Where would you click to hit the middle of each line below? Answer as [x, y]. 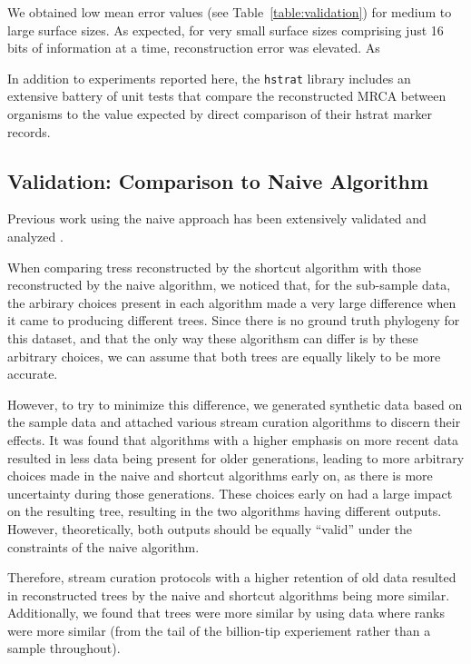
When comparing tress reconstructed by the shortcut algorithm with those [215, 267]
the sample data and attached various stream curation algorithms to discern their [234, 422]
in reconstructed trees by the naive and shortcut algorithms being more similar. [229, 595]
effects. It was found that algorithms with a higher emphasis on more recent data [233, 439]
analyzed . [35, 237]
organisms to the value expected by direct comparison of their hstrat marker [220, 114]
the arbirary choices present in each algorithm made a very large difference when [232, 302]
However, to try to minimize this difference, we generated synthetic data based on [235, 404]
